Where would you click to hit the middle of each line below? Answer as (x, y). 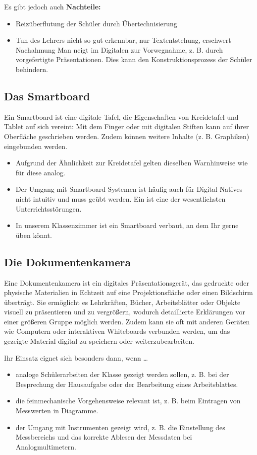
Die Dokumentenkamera (68, 262)
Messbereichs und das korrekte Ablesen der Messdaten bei (104, 437)
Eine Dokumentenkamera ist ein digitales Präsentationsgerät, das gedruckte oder (127, 282)
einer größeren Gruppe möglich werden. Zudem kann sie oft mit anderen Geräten (127, 321)
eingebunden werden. (36, 146)
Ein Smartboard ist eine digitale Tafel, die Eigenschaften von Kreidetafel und (121, 116)
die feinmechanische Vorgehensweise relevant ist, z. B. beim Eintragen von (128, 401)
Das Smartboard (47, 96)
